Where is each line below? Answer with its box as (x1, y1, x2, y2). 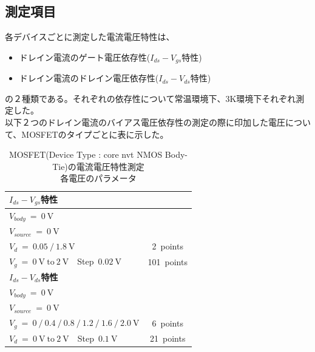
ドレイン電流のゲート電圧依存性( (19, 50, 151, 63)
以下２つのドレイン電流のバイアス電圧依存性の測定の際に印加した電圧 (5, 116, 285, 129)
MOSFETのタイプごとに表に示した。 (21, 127, 169, 140)
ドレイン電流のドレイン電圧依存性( (19, 72, 159, 84)
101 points (147, 255, 188, 268)
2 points (152, 240, 183, 252)
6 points (152, 316, 183, 329)
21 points (150, 331, 186, 344)
